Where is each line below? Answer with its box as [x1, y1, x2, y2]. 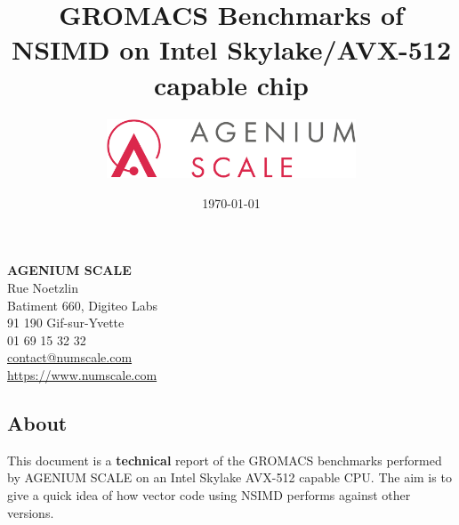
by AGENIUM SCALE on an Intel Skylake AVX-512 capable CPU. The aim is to [7, 468, 452, 487]
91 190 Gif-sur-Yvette [7, 313, 125, 332]
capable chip [154, 66, 309, 102]
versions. [7, 503, 54, 521]
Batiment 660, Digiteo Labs [7, 295, 158, 314]
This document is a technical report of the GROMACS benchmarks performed [7, 450, 442, 469]
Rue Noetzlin [7, 279, 78, 296]
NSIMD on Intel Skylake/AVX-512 [11, 31, 451, 68]
